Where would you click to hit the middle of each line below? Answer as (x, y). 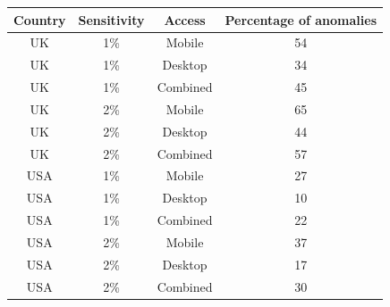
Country (40, 19)
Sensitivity (111, 19)
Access (185, 19)
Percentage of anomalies (301, 19)
